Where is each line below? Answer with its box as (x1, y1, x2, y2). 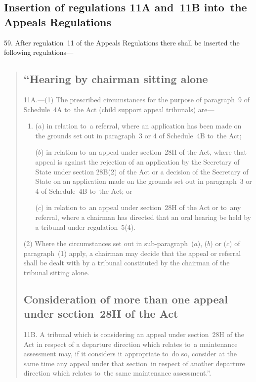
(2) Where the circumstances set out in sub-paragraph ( (23, 238, 194, 249)
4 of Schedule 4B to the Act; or (35, 185, 132, 196)
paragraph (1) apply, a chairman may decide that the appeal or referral (23, 248, 241, 258)
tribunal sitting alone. (23, 267, 89, 277)
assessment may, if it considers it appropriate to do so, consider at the (23, 348, 237, 359)
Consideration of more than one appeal (23, 291, 228, 306)
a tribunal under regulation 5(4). (35, 221, 135, 232)
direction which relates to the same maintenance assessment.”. (23, 368, 212, 378)
